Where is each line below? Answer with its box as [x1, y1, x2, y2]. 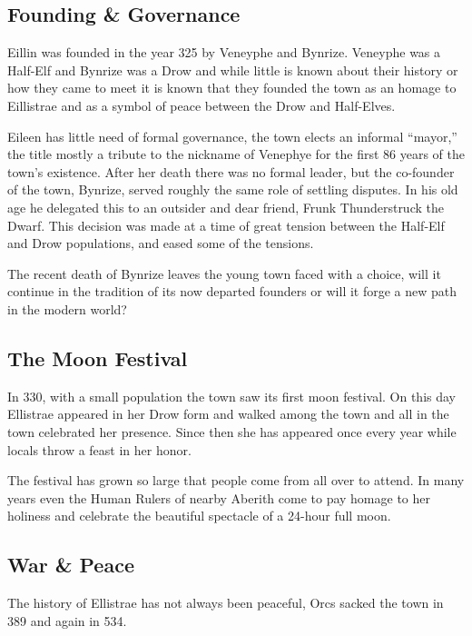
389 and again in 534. [7, 611, 127, 630]
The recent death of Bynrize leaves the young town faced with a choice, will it [7, 263, 441, 283]
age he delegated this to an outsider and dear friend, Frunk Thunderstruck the [7, 197, 444, 216]
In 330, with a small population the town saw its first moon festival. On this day [7, 386, 457, 405]
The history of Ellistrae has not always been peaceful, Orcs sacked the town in [7, 593, 444, 612]
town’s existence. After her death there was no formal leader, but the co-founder [7, 162, 455, 181]
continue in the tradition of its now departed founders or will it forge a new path [7, 282, 457, 301]
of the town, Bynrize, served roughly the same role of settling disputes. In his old [7, 180, 458, 199]
